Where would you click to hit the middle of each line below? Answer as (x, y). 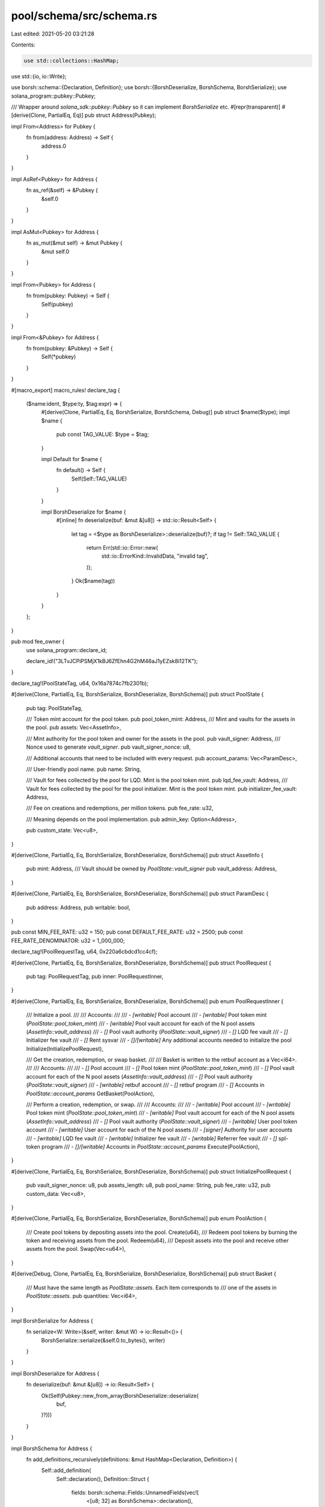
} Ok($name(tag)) (93, 581)
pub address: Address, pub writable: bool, (78, 907)
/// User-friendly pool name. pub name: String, (84, 769)
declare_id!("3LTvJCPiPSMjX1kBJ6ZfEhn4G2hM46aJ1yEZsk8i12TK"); (112, 661)
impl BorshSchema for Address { (52, 1448)
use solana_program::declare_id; (67, 650)
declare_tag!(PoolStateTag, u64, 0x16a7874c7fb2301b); (80, 683)
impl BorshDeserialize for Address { (55, 1373)
